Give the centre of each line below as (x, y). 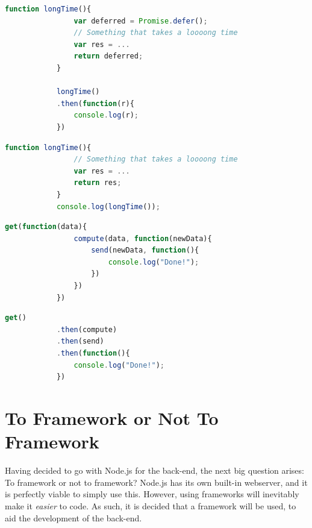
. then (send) (80, 341)
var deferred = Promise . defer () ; (141, 21)
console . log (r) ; (106, 115)
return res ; (98, 183)
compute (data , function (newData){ (143, 238)
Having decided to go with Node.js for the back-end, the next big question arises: (154, 470)
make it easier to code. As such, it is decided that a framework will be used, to (151, 505)
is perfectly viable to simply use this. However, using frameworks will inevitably (152, 494)
